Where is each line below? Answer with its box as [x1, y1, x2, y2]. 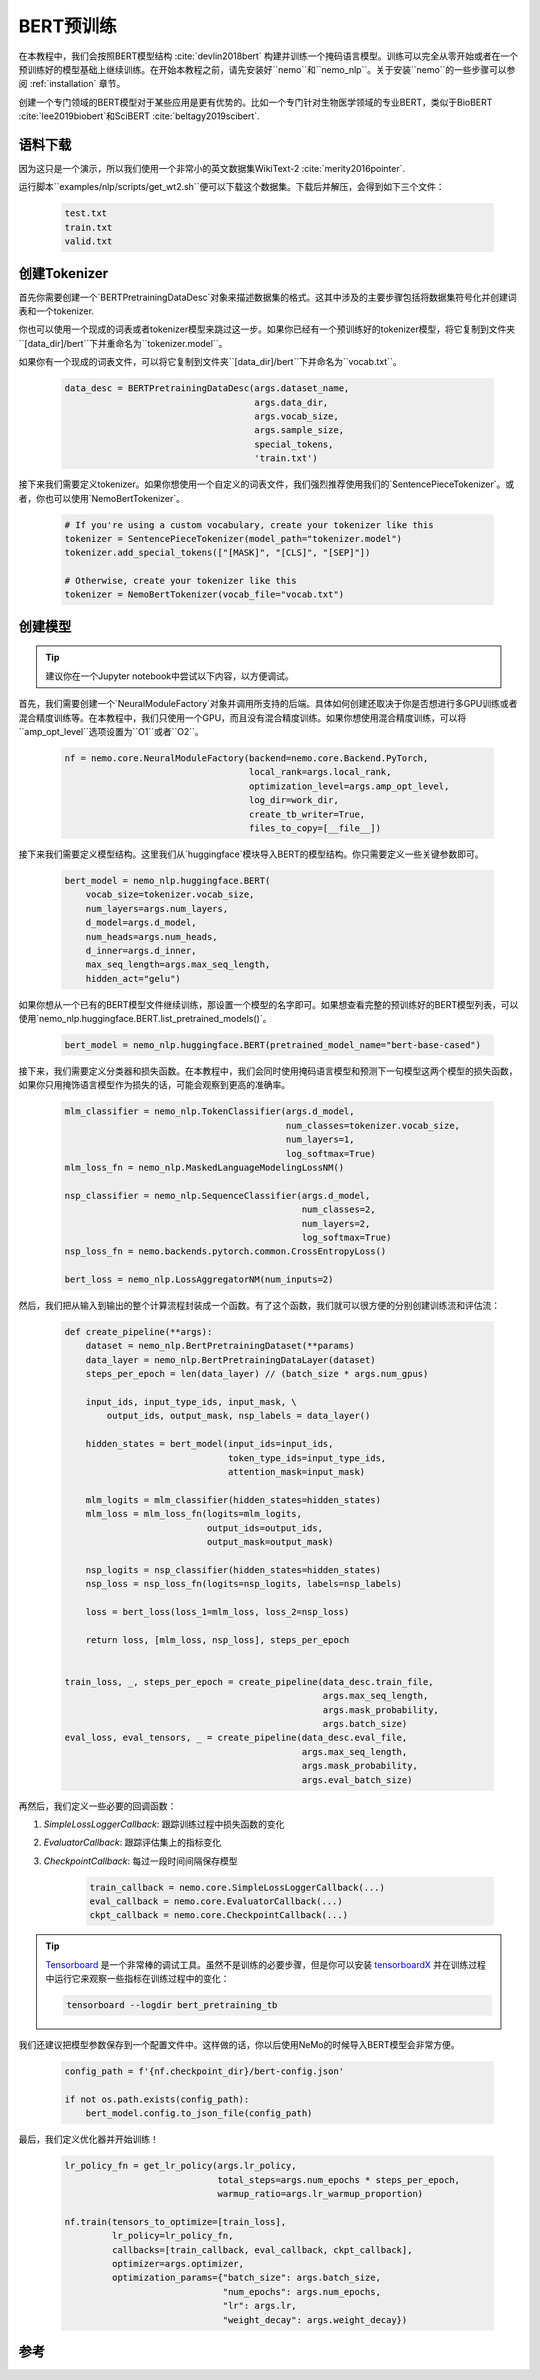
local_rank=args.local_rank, [248, 766, 392, 778]
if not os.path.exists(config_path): [64, 2093, 250, 2105]
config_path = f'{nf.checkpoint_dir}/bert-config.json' [64, 2066, 345, 2077]
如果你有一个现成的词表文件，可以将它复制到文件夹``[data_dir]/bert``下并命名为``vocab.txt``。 [18, 356, 402, 368]
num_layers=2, [301, 1218, 371, 1229]
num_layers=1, [285, 1134, 355, 1145]
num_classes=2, [301, 1204, 376, 1215]
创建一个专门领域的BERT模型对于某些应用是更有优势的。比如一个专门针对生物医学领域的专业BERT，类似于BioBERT [18, 96, 493, 108]
